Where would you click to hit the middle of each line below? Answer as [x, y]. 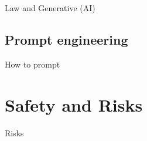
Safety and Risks [74, 104]
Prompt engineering [66, 39]
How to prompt [33, 64]
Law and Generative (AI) [50, 8]
